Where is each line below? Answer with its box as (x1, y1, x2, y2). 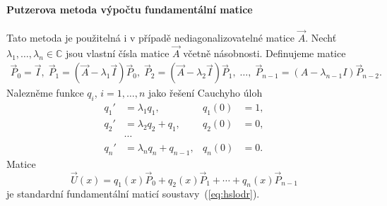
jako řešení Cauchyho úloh (148, 85, 263, 100)
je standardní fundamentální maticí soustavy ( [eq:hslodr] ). (6, 186, 260, 201)
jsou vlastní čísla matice (65, 45, 169, 60)
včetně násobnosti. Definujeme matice (183, 45, 346, 60)
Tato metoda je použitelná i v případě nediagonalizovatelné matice (6, 30, 294, 45)
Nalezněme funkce (6, 85, 84, 100)
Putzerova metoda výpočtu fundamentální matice (6, 1, 253, 16)
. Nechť (305, 30, 337, 45)
